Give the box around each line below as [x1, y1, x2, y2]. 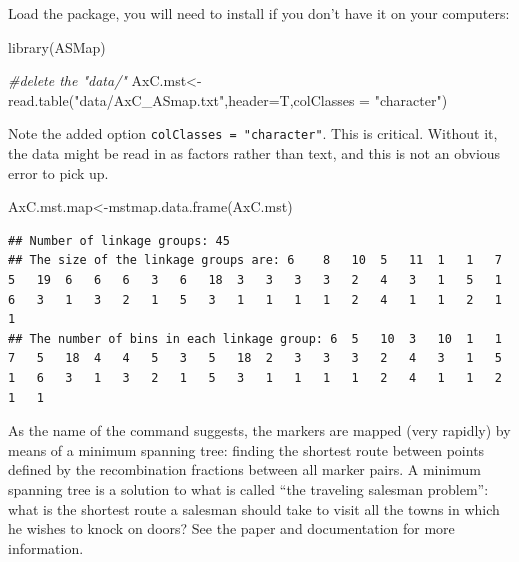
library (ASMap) [8, 36, 106, 57]
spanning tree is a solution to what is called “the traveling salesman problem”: [8, 478, 489, 499]
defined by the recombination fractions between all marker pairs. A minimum [8, 459, 481, 480]
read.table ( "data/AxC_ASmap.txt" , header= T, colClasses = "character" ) [8, 89, 448, 110]
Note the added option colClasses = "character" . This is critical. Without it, [8, 123, 498, 144]
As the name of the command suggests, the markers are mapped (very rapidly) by [8, 420, 511, 441]
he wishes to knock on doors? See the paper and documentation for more [8, 518, 455, 539]
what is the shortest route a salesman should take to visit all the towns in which [8, 498, 500, 519]
